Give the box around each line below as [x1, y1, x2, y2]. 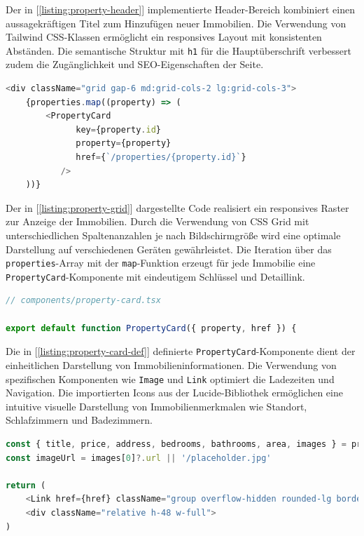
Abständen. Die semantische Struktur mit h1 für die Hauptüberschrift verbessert [6, 43, 352, 58]
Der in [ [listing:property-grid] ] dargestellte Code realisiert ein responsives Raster [6, 200, 349, 215]
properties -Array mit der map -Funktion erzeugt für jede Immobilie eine [6, 255, 316, 270]
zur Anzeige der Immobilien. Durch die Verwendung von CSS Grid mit [6, 214, 309, 229]
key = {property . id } [76, 124, 161, 135]
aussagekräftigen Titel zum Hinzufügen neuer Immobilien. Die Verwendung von [6, 15, 346, 30]
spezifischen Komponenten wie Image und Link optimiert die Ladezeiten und [6, 371, 335, 386]
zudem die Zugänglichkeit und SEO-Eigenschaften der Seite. [6, 57, 264, 72]
